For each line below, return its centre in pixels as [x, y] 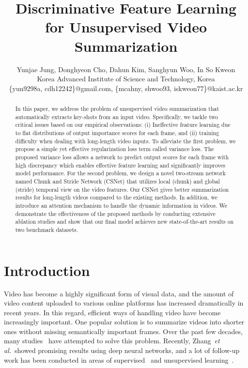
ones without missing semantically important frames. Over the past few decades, [123, 331]
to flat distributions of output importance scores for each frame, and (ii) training [117, 133]
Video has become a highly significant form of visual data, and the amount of [119, 293]
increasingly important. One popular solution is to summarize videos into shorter [124, 322]
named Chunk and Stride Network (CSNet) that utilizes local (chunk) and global [117, 181]
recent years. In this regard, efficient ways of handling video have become [112, 312]
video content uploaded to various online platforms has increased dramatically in [124, 303]
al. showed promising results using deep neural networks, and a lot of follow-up [122, 350]
